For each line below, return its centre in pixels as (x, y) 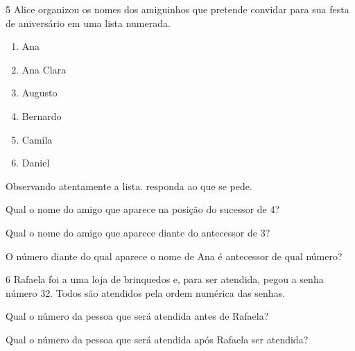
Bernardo (42, 115)
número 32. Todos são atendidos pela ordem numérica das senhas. (146, 292)
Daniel (36, 163)
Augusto (40, 93)
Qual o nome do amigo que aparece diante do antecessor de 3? (138, 232)
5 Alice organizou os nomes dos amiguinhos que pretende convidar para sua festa (177, 9)
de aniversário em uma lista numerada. (88, 23)
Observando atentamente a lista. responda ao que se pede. (129, 186)
